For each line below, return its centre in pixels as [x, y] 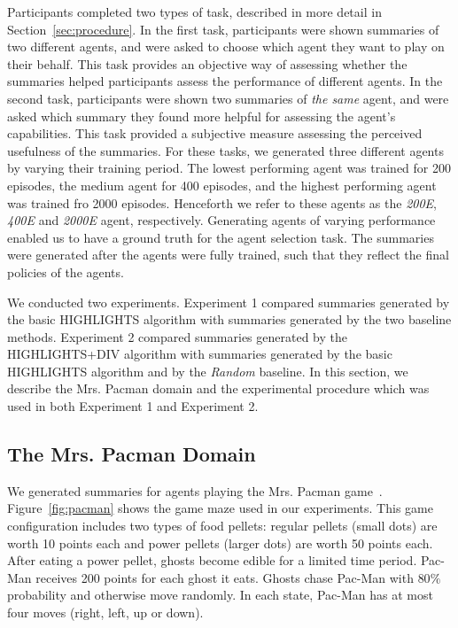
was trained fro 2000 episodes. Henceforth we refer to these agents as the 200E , [222, 202]
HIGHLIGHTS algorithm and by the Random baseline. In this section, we [208, 371]
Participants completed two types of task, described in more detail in [194, 12]
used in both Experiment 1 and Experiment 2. [133, 406]
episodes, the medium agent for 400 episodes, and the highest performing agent [222, 185]
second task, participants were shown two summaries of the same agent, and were [228, 98]
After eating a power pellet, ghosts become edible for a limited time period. [212, 560]
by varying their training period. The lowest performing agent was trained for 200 [229, 168]
